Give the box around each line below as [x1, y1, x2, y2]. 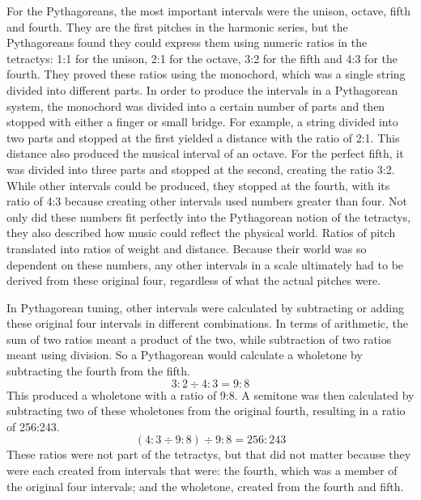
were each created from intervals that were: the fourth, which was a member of [6, 462, 398, 479]
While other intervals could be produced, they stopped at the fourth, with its [6, 176, 390, 193]
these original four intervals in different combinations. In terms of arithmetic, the [6, 315, 408, 332]
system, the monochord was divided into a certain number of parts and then [6, 97, 385, 114]
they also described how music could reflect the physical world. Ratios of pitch [6, 224, 396, 241]
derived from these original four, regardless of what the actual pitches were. [6, 272, 381, 289]
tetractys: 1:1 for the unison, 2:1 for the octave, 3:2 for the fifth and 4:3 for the [6, 49, 398, 66]
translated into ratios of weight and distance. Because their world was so [6, 239, 367, 256]
